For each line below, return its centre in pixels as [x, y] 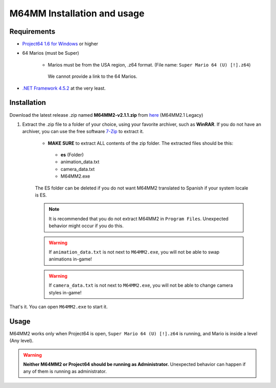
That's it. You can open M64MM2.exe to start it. [59, 307]
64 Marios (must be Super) [51, 53]
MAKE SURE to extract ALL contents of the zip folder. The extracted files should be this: [141, 143]
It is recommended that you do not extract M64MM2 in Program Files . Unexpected [139, 219]
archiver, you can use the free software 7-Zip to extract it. [83, 132]
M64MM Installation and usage [77, 13]
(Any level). [21, 341]
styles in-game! [65, 292]
